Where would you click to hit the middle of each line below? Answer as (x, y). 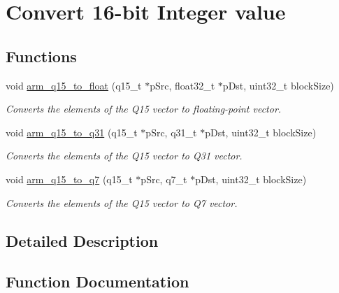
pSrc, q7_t (164, 179)
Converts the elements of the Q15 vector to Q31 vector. (124, 156)
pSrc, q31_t (171, 132)
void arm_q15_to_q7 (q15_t (69, 179)
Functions (41, 56)
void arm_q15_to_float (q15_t (74, 85)
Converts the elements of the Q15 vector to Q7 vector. (122, 202)
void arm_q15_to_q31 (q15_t (72, 132)
